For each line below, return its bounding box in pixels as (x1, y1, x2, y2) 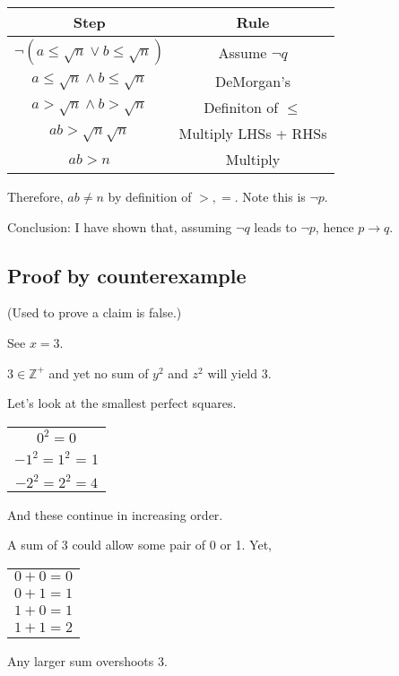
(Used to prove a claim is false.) (7, 303, 182, 322)
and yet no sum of (48, 363, 149, 382)
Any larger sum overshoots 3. (7, 651, 168, 670)
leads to (254, 217, 297, 236)
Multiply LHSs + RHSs (178, 123, 327, 143)
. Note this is (234, 187, 306, 205)
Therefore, (7, 187, 64, 205)
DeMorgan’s (215, 71, 291, 91)
